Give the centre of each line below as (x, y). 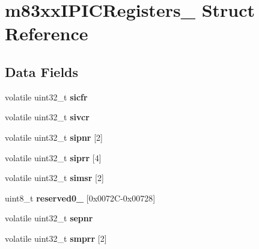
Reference (47, 33)
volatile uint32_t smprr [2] (56, 238)
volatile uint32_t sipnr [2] (54, 137)
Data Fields (42, 71)
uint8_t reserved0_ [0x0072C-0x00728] (80, 198)
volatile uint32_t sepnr (49, 218)
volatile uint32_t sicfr (46, 97)
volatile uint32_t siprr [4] (53, 157)
